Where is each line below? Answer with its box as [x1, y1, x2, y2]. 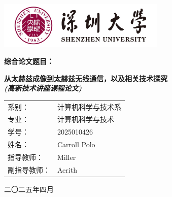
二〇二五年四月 [4, 183, 54, 194]
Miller [57, 151, 76, 162]
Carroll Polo [57, 139, 95, 150]
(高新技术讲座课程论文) [4, 83, 82, 93]
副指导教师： [8, 164, 50, 175]
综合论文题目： [4, 56, 54, 67]
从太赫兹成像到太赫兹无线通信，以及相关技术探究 [4, 73, 167, 83]
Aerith [57, 164, 77, 175]
